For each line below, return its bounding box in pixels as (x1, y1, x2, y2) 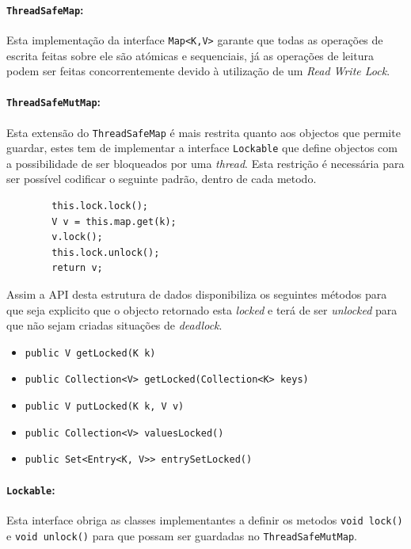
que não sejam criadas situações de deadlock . (6, 317, 223, 334)
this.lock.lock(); (51, 200, 148, 212)
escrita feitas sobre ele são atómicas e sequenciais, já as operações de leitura (6, 47, 374, 63)
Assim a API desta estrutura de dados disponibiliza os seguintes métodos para (6, 286, 387, 303)
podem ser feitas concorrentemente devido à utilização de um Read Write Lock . (6, 63, 390, 79)
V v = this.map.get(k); (51, 215, 177, 227)
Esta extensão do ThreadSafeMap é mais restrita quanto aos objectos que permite (6, 124, 401, 140)
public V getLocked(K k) (25, 347, 156, 359)
